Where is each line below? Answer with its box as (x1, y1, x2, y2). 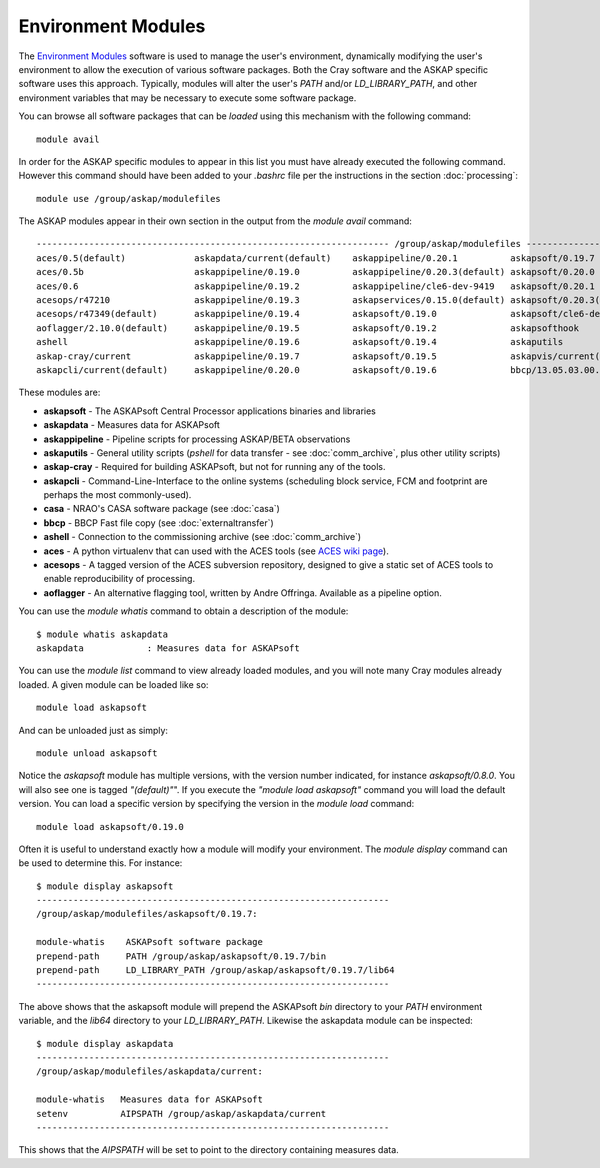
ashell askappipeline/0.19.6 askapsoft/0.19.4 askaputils (36, 336, 564, 348)
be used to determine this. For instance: (18, 857, 183, 869)
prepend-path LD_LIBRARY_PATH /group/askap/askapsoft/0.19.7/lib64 (36, 965, 395, 976)
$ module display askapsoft (36, 880, 174, 892)
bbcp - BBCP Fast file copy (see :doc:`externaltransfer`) (43, 516, 274, 529)
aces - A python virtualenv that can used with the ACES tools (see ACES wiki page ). (43, 545, 389, 557)
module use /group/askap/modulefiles (36, 193, 222, 204)
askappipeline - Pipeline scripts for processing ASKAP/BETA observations (43, 433, 351, 445)
